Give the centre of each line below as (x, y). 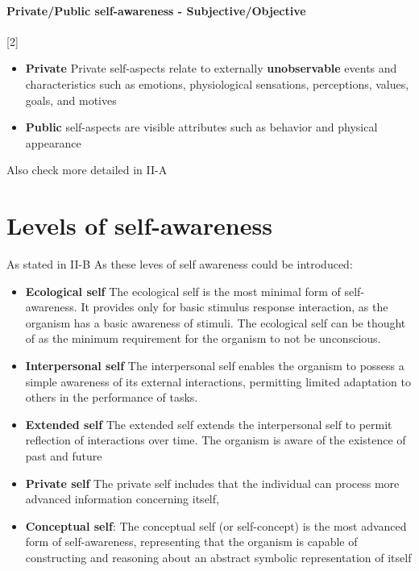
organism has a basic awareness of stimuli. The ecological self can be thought (216, 322)
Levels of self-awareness (139, 225)
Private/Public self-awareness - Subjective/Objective (156, 10)
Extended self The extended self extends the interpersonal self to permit (209, 424)
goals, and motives (71, 100)
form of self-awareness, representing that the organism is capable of (191, 542)
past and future (64, 456)
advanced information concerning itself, (122, 499)
